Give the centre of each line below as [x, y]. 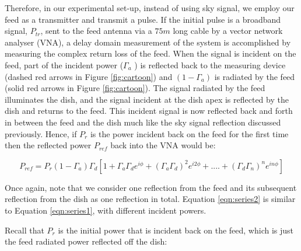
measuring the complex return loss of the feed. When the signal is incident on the [150, 53]
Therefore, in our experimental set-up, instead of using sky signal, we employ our [150, 8]
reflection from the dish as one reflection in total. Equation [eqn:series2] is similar [150, 199]
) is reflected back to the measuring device [210, 65]
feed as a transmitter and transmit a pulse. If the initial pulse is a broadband [143, 19]
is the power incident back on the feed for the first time [189, 133]
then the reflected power [48, 145]
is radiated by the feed [255, 76]
